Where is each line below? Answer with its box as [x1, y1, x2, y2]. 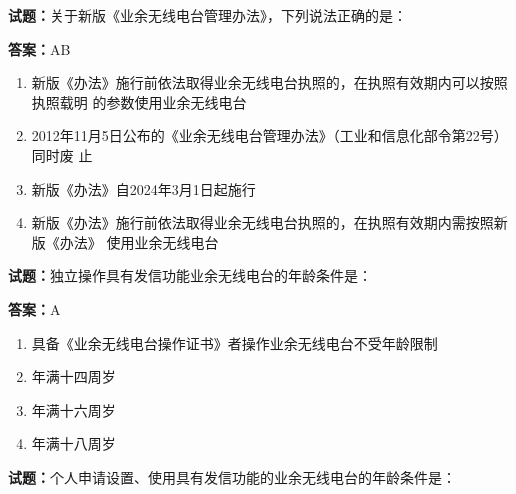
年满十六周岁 [31, 399, 116, 420]
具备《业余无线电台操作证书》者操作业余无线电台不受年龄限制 [31, 332, 438, 353]
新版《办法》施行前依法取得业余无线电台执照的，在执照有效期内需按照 [31, 212, 494, 233]
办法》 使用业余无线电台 [59, 231, 219, 252]
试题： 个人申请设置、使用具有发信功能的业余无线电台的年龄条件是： [8, 466, 456, 487]
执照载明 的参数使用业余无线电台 [31, 91, 247, 112]
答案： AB [8, 38, 71, 59]
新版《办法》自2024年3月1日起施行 [31, 178, 256, 199]
